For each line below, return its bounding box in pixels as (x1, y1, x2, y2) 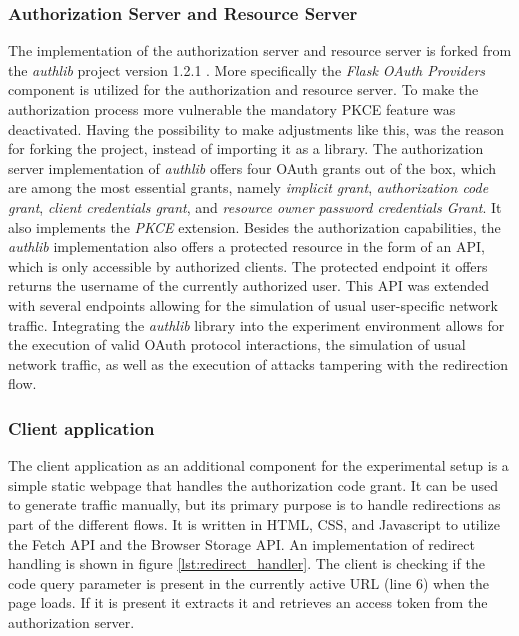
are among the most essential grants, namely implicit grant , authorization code (8, 177, 489, 198)
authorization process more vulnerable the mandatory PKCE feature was (8, 99, 456, 119)
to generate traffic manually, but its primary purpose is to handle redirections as (8, 494, 501, 515)
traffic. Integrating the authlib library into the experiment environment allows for (8, 314, 505, 335)
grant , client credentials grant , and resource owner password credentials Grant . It (8, 196, 502, 217)
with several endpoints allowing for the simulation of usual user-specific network (8, 294, 498, 315)
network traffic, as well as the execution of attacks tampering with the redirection (8, 353, 509, 374)
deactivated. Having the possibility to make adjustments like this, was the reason (8, 118, 504, 139)
